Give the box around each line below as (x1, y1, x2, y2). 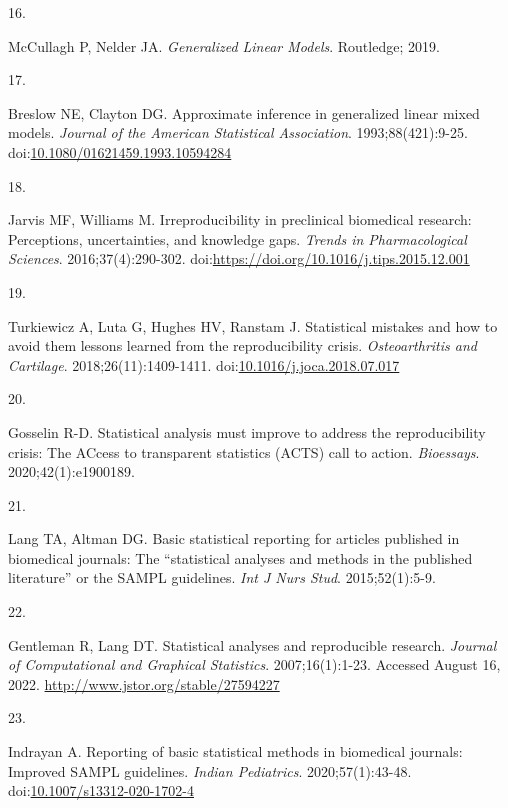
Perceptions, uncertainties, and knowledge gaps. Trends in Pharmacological (8, 228, 467, 249)
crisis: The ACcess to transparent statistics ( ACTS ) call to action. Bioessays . (8, 441, 480, 462)
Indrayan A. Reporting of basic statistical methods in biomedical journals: (8, 741, 463, 762)
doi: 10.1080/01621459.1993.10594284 (8, 141, 232, 162)
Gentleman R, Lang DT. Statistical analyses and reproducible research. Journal (8, 634, 497, 655)
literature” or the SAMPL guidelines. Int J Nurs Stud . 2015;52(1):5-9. (8, 567, 436, 588)
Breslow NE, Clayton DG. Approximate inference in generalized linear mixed (8, 102, 480, 123)
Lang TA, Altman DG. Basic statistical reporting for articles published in (8, 528, 460, 549)
